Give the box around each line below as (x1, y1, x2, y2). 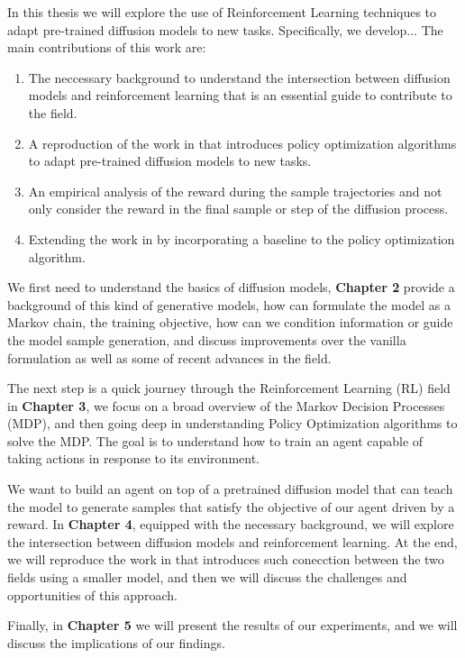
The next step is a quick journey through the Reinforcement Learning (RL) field (7, 379, 451, 398)
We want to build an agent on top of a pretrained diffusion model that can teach (7, 480, 453, 498)
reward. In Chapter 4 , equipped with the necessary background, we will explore (7, 515, 454, 534)
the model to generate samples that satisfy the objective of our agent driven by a (7, 497, 455, 516)
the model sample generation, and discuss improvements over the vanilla (7, 330, 406, 349)
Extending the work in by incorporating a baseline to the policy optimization (28, 229, 455, 248)
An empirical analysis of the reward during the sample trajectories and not (28, 181, 442, 200)
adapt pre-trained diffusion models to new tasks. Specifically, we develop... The (7, 20, 443, 39)
